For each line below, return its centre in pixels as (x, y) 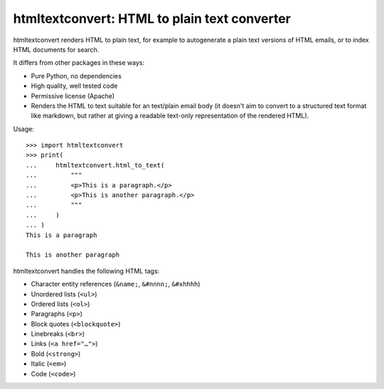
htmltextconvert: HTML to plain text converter (152, 19)
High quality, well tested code (74, 86)
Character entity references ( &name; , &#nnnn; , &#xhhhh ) (116, 284)
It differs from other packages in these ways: (79, 63)
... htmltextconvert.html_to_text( (95, 165)
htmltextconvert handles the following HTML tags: (86, 271)
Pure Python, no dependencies (76, 76)
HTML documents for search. (56, 49)
